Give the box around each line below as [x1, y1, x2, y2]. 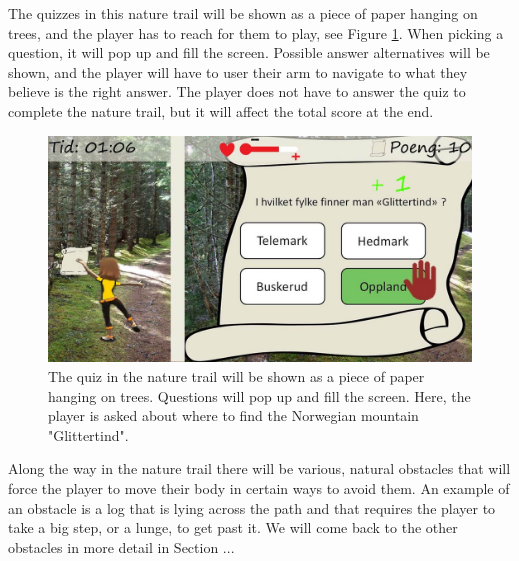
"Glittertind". [48, 424, 129, 445]
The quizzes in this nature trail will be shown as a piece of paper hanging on [8, 3, 478, 23]
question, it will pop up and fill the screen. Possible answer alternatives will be [8, 42, 490, 63]
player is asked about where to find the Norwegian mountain [48, 405, 419, 426]
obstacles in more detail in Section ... [8, 536, 235, 557]
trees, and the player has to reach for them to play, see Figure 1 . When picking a [8, 22, 504, 43]
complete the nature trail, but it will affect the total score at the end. [8, 100, 434, 121]
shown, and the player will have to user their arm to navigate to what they [8, 61, 468, 82]
